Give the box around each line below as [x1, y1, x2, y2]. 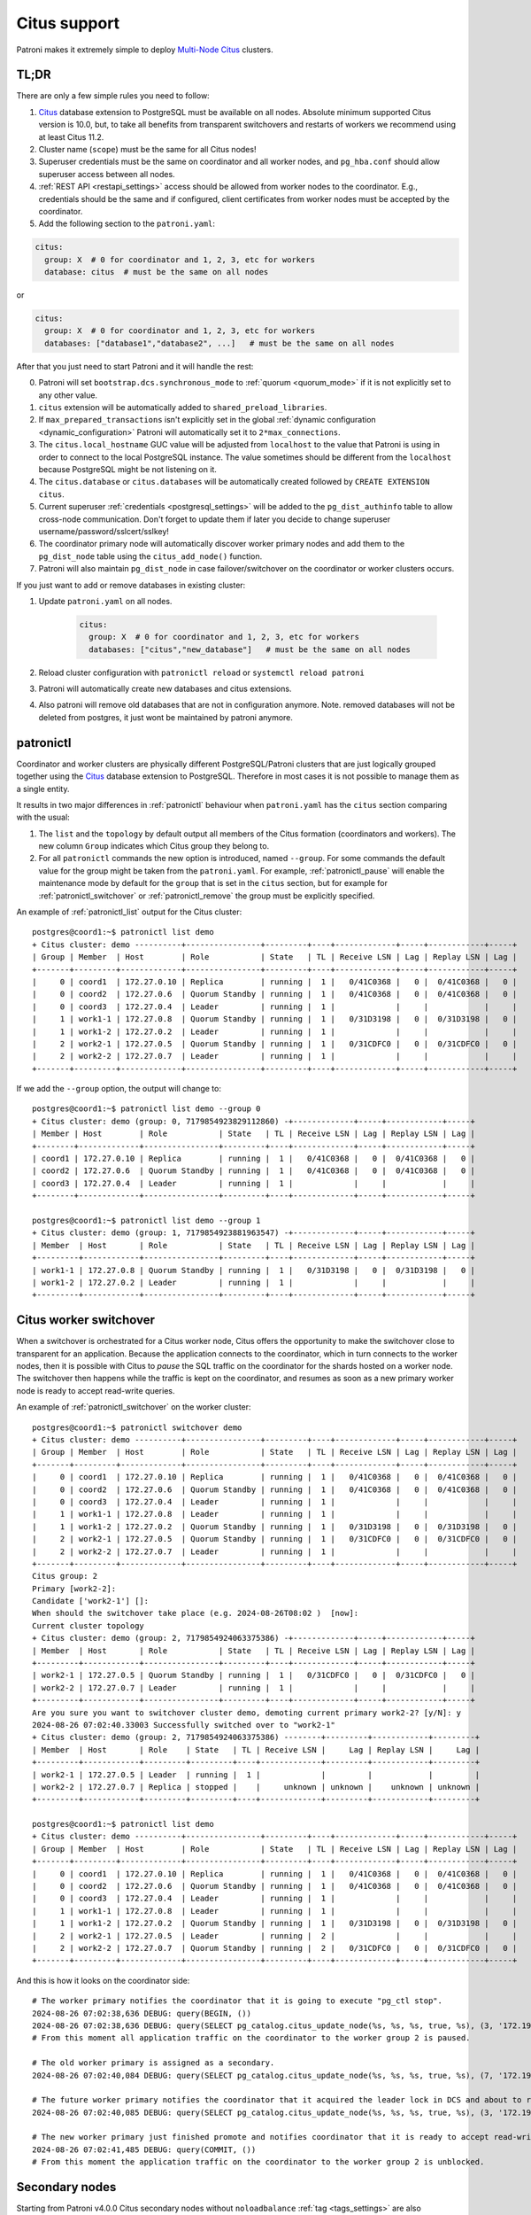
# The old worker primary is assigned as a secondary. [32, 2058, 275, 2068]
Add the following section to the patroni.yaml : [38, 218, 216, 229]
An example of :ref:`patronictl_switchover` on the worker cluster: [16, 1402, 251, 1412]
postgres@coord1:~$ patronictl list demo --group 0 [32, 1104, 261, 1114]
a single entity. [16, 783, 70, 794]
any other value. [38, 390, 97, 400]
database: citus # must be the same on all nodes [44, 267, 269, 277]
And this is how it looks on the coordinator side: [16, 1975, 190, 1986]
